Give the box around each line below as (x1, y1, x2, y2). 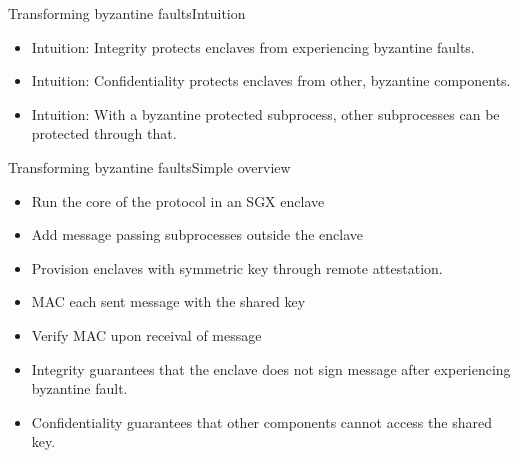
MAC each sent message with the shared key (31, 291, 306, 312)
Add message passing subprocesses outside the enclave (31, 224, 364, 245)
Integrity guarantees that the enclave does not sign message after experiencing (31, 358, 511, 379)
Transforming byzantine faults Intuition (8, 3, 246, 23)
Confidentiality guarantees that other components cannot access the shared (31, 411, 492, 432)
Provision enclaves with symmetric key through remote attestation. (31, 257, 443, 278)
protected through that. (31, 123, 177, 144)
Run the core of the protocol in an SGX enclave (31, 190, 325, 211)
